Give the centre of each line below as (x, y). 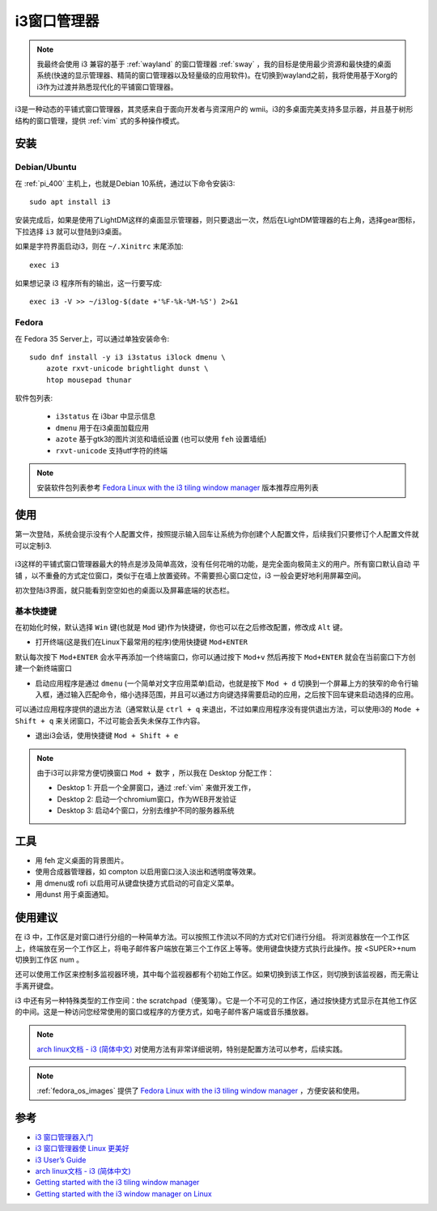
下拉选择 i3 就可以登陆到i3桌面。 (70, 232)
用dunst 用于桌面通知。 (74, 894)
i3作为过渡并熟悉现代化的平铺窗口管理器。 (107, 87)
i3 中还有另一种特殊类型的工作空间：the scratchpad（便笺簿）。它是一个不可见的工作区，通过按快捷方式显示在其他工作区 (216, 1001)
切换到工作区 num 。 (49, 959)
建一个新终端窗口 (43, 669)
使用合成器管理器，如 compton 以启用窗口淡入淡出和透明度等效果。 (148, 872)
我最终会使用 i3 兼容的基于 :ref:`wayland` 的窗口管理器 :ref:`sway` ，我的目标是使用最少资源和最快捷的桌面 (214, 64)
